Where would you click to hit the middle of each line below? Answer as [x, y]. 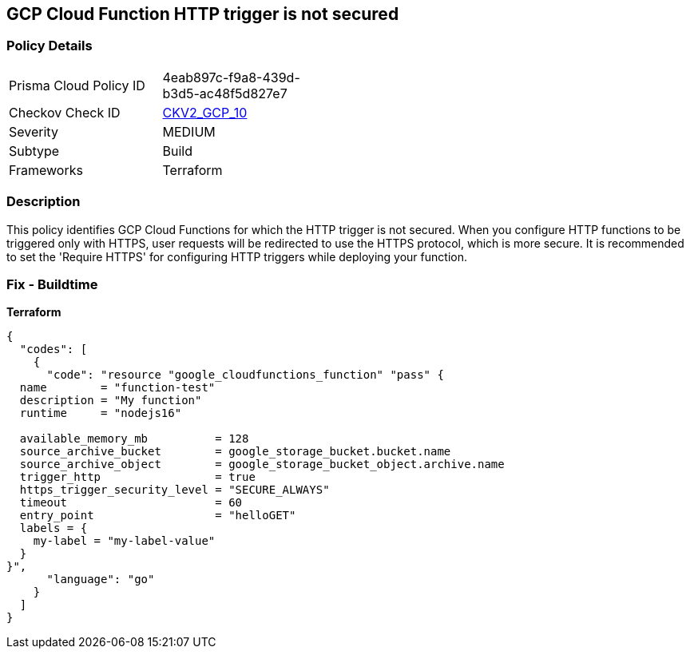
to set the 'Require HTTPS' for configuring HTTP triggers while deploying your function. [237, 256]
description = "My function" [111, 401]
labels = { [54, 528]
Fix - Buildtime [52, 284]
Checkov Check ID [65, 112]
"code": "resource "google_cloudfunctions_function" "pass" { [245, 375]
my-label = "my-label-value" [124, 541]
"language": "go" [101, 580]
